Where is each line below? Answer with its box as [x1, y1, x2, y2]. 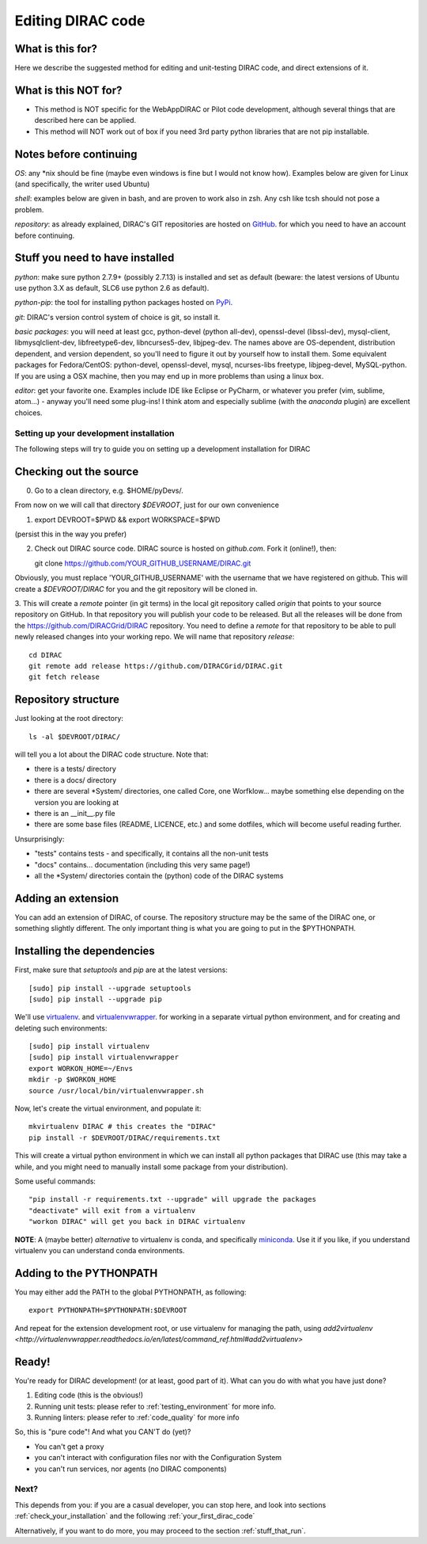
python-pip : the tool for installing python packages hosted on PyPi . [14, 298, 233, 307]
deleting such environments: [14, 1023, 108, 1033]
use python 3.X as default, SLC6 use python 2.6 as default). [14, 283, 210, 292]
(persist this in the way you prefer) [14, 529, 127, 539]
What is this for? [14, 42, 98, 55]
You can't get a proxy [34, 1442, 104, 1451]
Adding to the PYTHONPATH [14, 1266, 158, 1279]
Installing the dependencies [14, 944, 156, 958]
